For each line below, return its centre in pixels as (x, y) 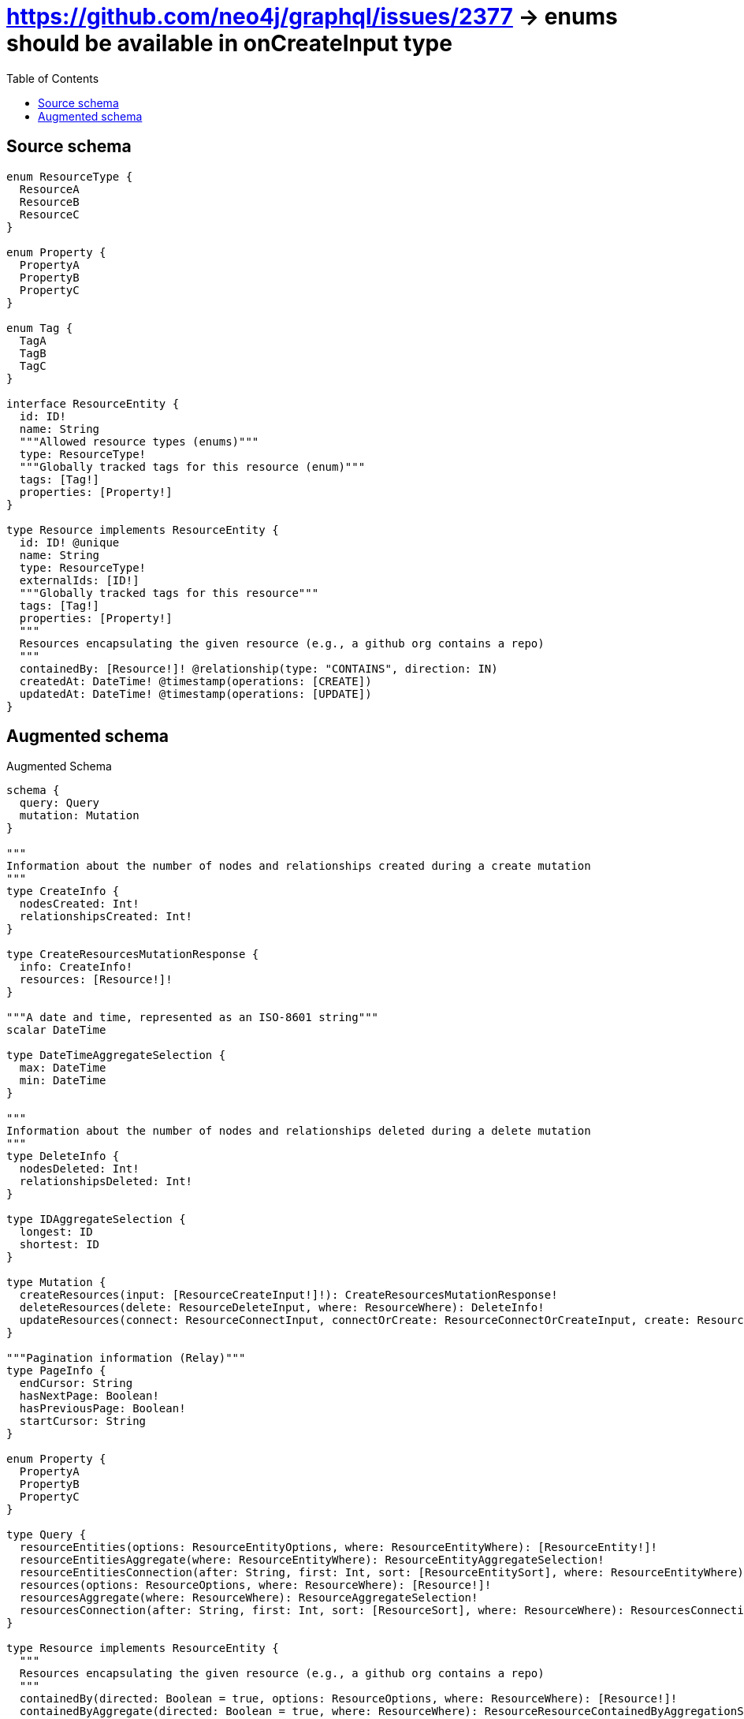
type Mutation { (56, 1283)
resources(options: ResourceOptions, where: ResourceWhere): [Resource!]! (255, 1585)
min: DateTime (63, 1081)
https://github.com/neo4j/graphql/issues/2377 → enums (312, 17)
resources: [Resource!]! (96, 980)
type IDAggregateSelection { (96, 1219)
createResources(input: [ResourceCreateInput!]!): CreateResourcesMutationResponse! (288, 1295)
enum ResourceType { (70, 176)
